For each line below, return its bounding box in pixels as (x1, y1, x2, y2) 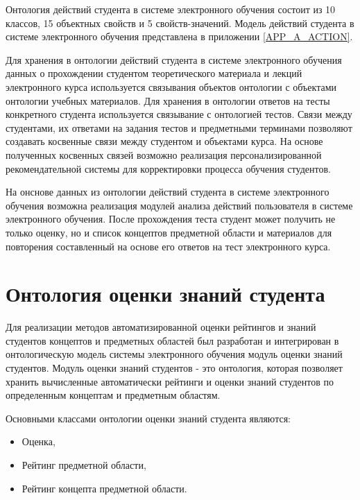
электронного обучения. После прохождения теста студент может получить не (6, 212, 336, 226)
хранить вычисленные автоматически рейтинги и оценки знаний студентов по (6, 374, 334, 388)
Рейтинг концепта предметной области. (22, 481, 187, 495)
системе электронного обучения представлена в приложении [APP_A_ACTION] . (6, 29, 353, 44)
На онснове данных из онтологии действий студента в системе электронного (6, 184, 329, 199)
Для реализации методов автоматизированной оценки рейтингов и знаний (6, 320, 316, 334)
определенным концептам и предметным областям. (6, 388, 221, 402)
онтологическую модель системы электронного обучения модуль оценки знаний (6, 347, 343, 361)
